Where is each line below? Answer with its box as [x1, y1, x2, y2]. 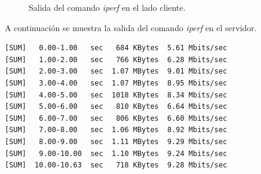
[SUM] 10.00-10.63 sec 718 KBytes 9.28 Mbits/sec [5, 161, 228, 170]
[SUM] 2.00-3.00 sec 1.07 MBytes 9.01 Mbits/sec [5, 67, 228, 76]
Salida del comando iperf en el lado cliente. [29, 1, 186, 13]
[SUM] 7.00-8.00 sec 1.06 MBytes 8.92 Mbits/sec [5, 126, 228, 135]
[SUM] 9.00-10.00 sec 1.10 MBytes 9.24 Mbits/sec [5, 149, 228, 158]
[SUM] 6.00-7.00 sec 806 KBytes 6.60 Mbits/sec [5, 114, 228, 123]
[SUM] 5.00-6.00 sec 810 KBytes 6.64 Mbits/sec [5, 102, 228, 111]
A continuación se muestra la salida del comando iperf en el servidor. [5, 21, 257, 33]
